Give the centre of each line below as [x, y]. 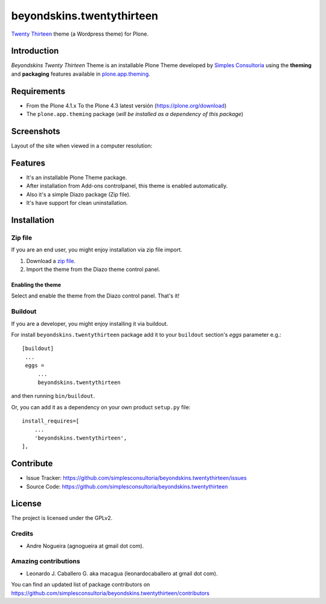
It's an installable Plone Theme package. [77, 177]
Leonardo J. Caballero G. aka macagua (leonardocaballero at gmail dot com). [122, 573]
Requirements [38, 91]
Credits [22, 534]
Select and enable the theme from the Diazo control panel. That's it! [95, 296]
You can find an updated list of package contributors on [81, 585]
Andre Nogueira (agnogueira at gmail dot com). [85, 546]
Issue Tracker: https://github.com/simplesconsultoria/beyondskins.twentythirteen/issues [136, 478]
